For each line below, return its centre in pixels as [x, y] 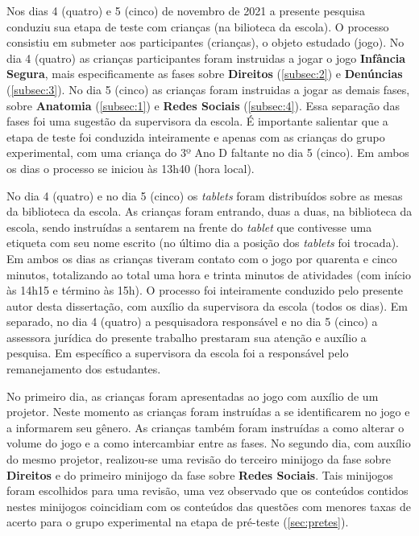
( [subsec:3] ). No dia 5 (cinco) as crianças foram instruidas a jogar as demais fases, [208, 89]
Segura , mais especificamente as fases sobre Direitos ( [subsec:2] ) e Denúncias [205, 74]
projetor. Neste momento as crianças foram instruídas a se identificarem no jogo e [208, 412]
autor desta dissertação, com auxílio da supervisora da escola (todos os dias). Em [207, 305]
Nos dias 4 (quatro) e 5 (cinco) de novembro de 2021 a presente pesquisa [186, 10]
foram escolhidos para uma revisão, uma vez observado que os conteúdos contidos [207, 491]
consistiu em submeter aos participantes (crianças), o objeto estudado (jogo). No [205, 42]
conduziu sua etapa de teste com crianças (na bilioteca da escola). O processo [198, 26]
